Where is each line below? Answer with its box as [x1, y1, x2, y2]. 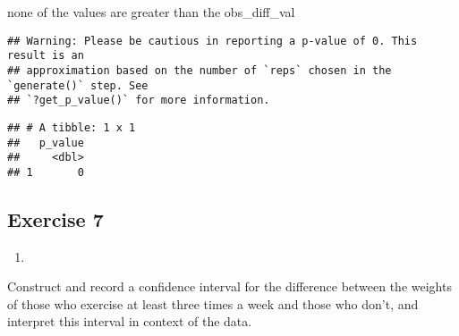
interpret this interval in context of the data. [7, 312, 252, 331]
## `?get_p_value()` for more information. [7, 94, 270, 107]
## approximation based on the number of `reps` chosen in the [7, 63, 392, 77]
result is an [7, 49, 84, 63]
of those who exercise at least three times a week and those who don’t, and [7, 294, 419, 313]
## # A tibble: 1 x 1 [7, 121, 136, 134]
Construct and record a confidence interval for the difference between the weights [7, 277, 452, 296]
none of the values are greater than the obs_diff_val [7, 3, 295, 21]
